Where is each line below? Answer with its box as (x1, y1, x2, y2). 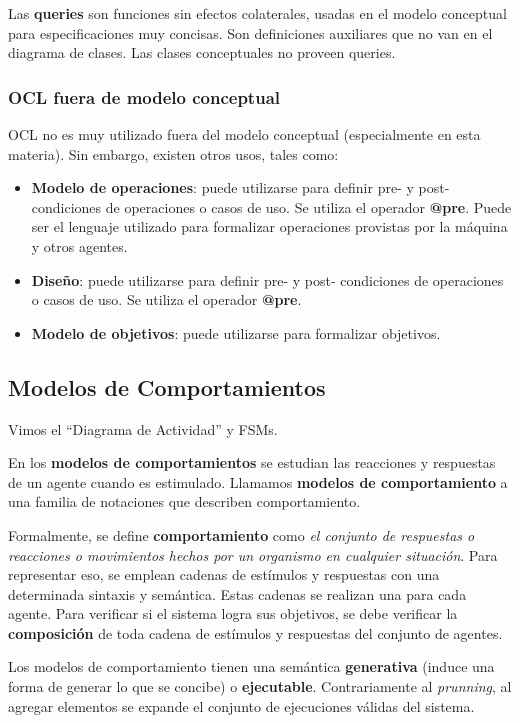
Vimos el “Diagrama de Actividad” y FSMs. (8, 418, 278, 439)
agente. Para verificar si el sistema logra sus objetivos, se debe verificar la (8, 603, 458, 624)
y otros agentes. (31, 235, 128, 256)
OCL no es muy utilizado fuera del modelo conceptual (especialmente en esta (8, 124, 481, 144)
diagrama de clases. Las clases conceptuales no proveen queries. (8, 42, 396, 63)
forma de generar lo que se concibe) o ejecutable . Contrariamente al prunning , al (8, 676, 512, 697)
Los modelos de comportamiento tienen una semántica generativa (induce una (8, 656, 495, 677)
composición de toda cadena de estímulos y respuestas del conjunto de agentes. (8, 622, 503, 643)
